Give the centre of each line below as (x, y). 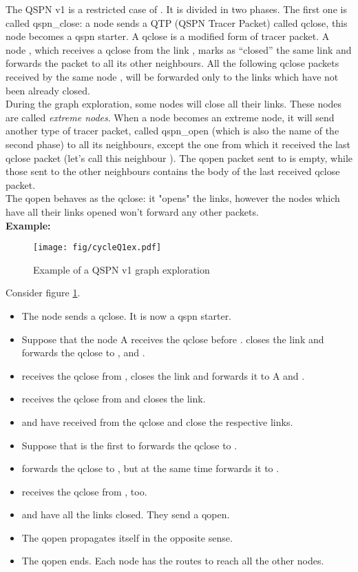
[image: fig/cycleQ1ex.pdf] (97, 248)
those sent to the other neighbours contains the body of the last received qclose (173, 171)
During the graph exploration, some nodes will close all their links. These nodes (174, 104)
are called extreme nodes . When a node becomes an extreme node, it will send (170, 117)
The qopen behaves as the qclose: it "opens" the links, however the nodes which (173, 198)
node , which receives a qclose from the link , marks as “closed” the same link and (179, 49)
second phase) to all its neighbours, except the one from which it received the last (178, 144)
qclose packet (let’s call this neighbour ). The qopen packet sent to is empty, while (179, 157)
